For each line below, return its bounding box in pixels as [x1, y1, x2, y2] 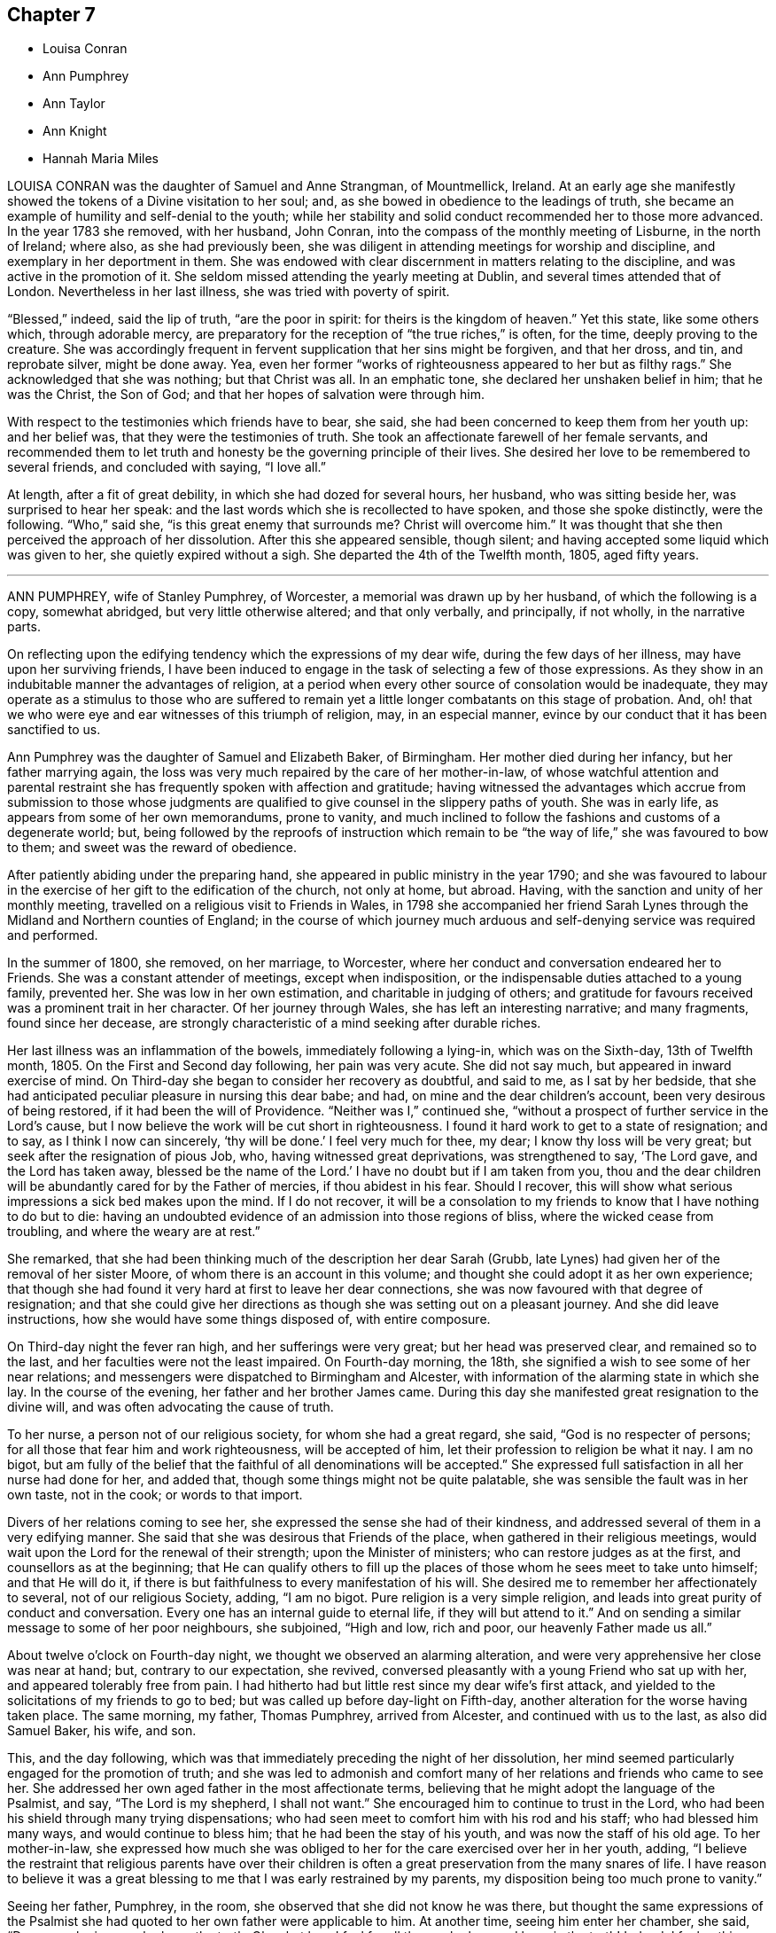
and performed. [7, 927, 98, 943]
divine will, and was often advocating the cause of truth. [7, 1399, 334, 1415]
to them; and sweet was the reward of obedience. [7, 840, 297, 856]
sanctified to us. [7, 722, 101, 738]
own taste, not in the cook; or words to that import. [7, 1487, 303, 1503]
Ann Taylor [43, 96, 105, 112]
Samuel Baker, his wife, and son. [7, 1723, 197, 1739]
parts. [7, 619, 41, 635]
